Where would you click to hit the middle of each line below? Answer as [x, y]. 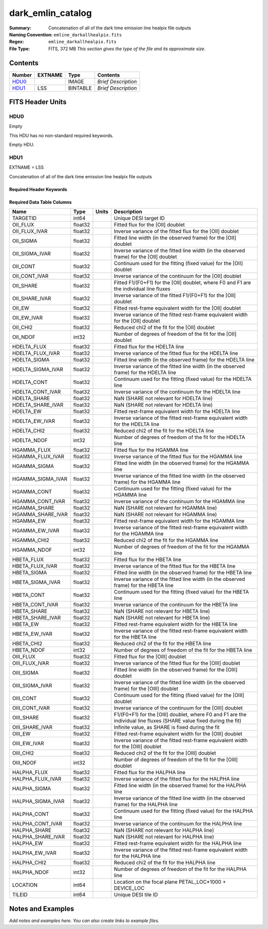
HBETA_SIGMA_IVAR [36, 582]
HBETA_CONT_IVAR [35, 605]
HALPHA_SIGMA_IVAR [38, 802]
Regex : [17, 42]
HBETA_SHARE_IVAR [36, 618]
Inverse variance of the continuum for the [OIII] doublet [178, 708]
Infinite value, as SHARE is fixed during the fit [167, 727]
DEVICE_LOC [129, 888]
